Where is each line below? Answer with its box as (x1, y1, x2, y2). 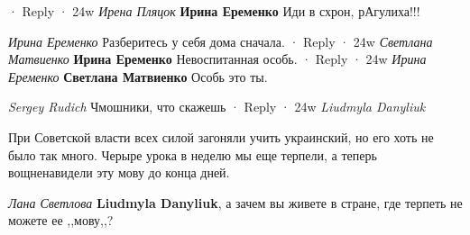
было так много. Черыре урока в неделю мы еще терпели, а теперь (8, 145, 377, 164)
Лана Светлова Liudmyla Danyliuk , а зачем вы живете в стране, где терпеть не (8, 193, 463, 212)
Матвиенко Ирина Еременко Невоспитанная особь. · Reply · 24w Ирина (8, 50, 427, 68)
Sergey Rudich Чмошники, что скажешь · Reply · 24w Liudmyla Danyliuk (8, 97, 426, 116)
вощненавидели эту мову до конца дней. (8, 163, 230, 182)
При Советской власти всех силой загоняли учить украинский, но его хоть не (8, 127, 434, 146)
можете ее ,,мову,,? (8, 211, 114, 230)
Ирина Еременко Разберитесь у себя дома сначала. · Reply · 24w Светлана (8, 32, 433, 50)
